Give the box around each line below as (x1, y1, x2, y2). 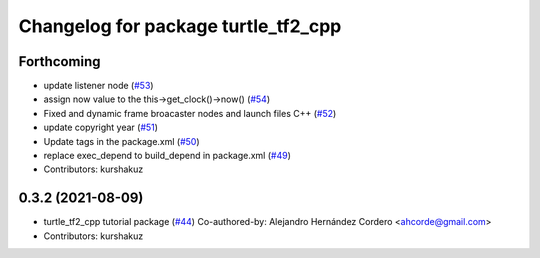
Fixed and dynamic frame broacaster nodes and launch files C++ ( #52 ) (43, 107, 337, 119)
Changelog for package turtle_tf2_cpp (18, 15, 342, 37)
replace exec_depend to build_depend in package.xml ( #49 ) (43, 150, 292, 162)
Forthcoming (18, 53, 101, 70)
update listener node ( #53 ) (43, 80, 154, 92)
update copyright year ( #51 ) (43, 121, 159, 134)
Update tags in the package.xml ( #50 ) (43, 135, 200, 147)
